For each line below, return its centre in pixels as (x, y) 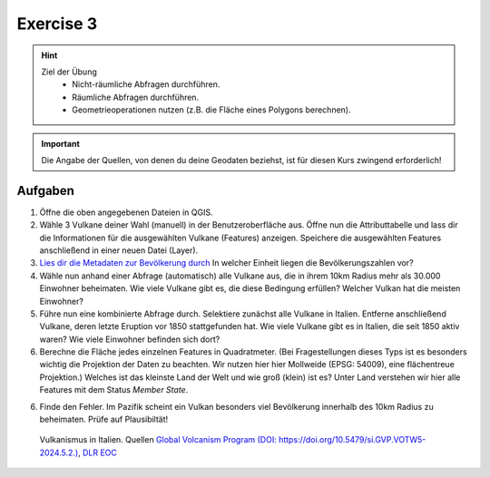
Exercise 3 (57, 24)
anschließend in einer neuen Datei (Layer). (119, 250)
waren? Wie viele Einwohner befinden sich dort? (130, 339)
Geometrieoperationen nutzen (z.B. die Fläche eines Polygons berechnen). (211, 110)
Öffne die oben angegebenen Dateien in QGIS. (126, 212)
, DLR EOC (98, 453)
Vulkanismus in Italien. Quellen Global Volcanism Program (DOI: (158, 440)
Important (61, 143)
